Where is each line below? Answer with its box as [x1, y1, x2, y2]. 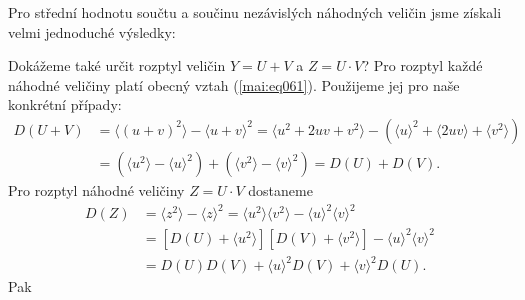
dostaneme [248, 180, 313, 201]
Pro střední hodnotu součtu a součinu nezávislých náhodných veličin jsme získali [8, 2, 502, 22]
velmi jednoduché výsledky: [8, 21, 176, 42]
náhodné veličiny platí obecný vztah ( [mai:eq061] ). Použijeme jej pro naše [8, 74, 460, 95]
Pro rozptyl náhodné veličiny [8, 180, 185, 201]
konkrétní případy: [8, 94, 122, 115]
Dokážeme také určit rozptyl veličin [8, 55, 226, 76]
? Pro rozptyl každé [362, 55, 483, 76]
